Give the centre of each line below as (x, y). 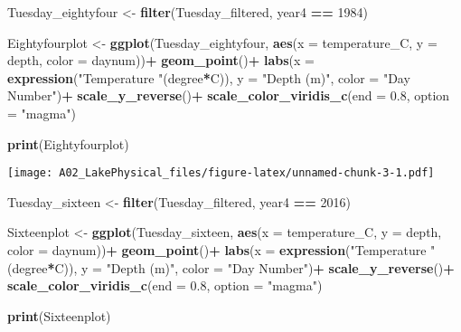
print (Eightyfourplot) (68, 143)
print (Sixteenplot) (59, 315)
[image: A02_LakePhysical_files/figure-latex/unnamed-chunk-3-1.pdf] (221, 173)
